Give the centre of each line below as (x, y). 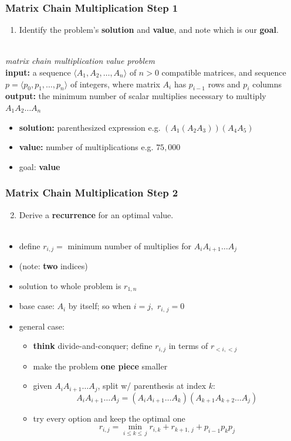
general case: (42, 326)
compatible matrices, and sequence (224, 72)
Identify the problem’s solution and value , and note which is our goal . (149, 30)
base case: (37, 306)
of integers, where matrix (115, 84)
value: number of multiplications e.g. (86, 147)
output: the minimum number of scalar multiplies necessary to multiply (136, 96)
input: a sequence (38, 72)
